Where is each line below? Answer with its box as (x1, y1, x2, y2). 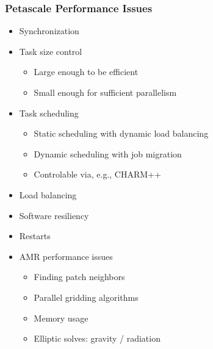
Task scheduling (19, 106, 79, 119)
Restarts (19, 229, 51, 242)
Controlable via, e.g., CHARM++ (34, 168, 161, 181)
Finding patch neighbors (34, 270, 125, 283)
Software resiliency (19, 209, 89, 221)
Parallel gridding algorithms (34, 290, 139, 303)
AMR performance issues (19, 250, 113, 262)
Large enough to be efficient (34, 65, 139, 78)
